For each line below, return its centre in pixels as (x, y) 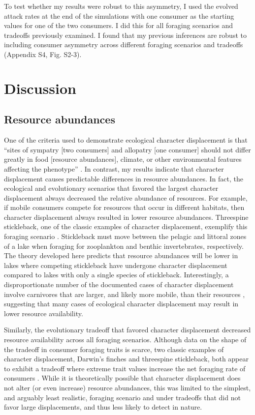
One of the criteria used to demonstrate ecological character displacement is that (126, 140)
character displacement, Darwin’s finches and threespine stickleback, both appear (126, 359)
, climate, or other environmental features (179, 159)
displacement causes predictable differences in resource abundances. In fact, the (124, 178)
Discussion (40, 88)
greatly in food (26, 159)
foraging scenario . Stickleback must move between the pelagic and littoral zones (125, 236)
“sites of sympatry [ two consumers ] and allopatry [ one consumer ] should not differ (127, 149)
